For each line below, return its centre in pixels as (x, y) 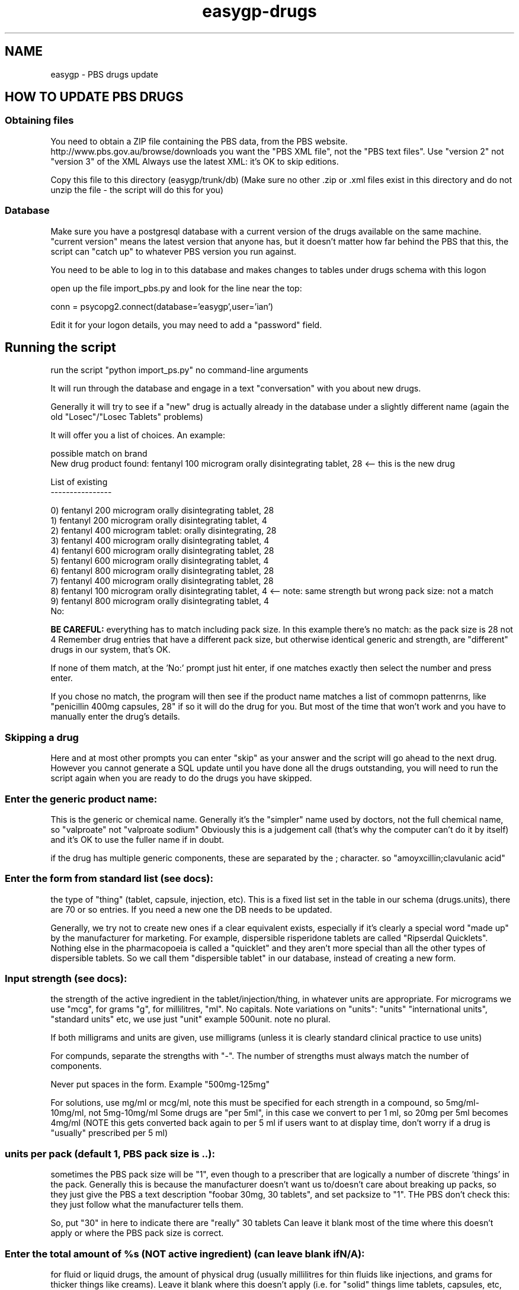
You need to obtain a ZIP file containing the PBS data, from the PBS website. (199, 141)
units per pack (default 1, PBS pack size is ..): (110, 1153)
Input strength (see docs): (66, 979)
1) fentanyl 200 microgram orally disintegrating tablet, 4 (159, 521)
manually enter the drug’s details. (115, 717)
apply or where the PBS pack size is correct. (137, 1233)
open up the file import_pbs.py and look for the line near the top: (176, 288)
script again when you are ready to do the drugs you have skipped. (181, 778)
